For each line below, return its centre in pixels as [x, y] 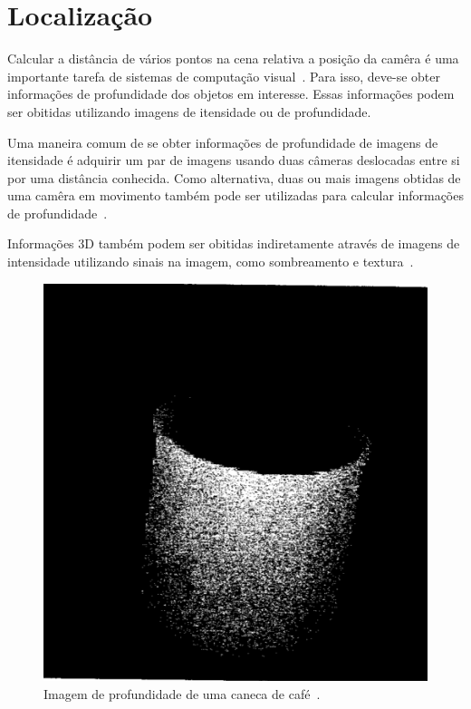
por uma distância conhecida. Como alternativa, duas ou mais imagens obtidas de [234, 177]
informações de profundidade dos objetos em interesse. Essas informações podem [231, 94]
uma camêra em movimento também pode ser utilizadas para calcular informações [235, 195]
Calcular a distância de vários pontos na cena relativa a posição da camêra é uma [233, 58]
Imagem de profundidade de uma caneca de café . [182, 693]
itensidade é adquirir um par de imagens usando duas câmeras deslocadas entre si [234, 160]
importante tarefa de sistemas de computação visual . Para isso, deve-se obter [224, 76]
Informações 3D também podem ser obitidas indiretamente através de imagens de [234, 243]
